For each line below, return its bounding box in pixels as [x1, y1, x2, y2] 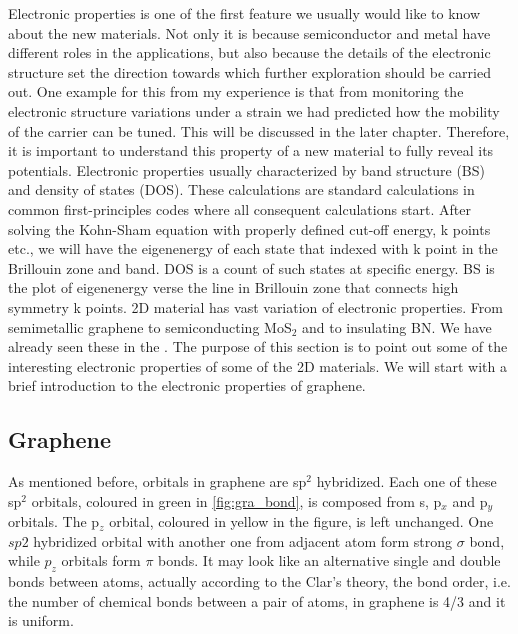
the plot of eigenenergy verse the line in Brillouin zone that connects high [8, 277, 459, 298]
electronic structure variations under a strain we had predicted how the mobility [8, 100, 500, 121]
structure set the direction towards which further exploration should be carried [8, 61, 491, 82]
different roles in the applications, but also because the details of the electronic [8, 42, 491, 63]
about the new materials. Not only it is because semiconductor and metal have [8, 22, 491, 43]
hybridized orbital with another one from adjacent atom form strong [33, 530, 453, 551]
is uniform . [8, 610, 74, 631]
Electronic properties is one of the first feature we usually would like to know [8, 3, 481, 23]
